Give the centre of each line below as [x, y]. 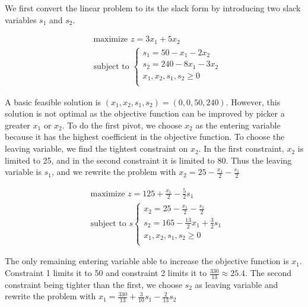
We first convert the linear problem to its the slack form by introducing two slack [153, 8]
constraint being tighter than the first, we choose [94, 284]
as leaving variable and [236, 284]
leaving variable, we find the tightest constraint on [96, 148]
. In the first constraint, [241, 148]
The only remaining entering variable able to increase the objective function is [147, 261]
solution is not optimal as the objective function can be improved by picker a [145, 113]
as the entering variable [238, 125]
